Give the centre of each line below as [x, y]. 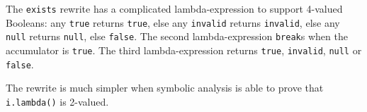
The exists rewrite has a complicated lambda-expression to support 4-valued [174, 8]
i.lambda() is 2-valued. [57, 101]
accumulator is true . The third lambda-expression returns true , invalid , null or [184, 50]
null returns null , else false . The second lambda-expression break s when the [177, 36]
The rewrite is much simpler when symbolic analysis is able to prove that [165, 88]
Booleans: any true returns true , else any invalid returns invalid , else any [173, 22]
